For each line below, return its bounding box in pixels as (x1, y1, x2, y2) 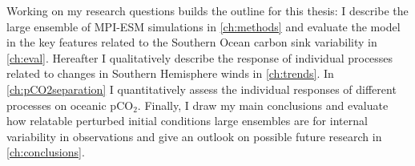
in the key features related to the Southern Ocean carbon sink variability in (6, 34, 377, 51)
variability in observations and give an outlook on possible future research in (6, 128, 382, 144)
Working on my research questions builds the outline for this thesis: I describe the (6, 2, 409, 18)
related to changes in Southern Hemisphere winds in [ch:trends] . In (6, 65, 334, 82)
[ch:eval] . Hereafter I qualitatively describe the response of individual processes (6, 49, 393, 66)
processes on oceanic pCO (6, 96, 134, 113)
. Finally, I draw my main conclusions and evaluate (137, 96, 389, 113)
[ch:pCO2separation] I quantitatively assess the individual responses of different (6, 80, 397, 97)
